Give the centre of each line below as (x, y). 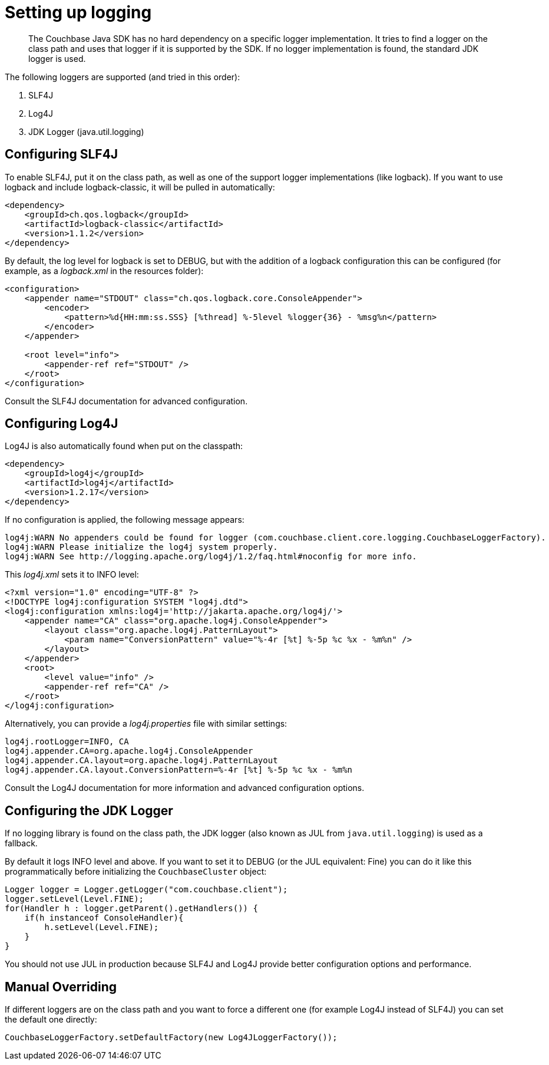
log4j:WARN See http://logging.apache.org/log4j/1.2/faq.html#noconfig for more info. (211, 557)
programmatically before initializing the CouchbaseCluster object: (136, 872)
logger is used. (57, 58)
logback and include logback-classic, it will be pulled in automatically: (140, 187)
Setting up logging (78, 12)
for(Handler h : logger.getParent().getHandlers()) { (131, 909)
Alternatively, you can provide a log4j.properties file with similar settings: (146, 724)
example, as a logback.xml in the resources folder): (104, 271)
